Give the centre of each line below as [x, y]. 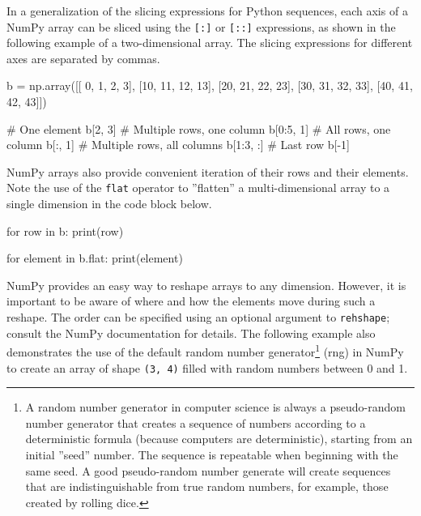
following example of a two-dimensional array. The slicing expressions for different [210, 43]
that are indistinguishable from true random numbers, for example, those [207, 486]
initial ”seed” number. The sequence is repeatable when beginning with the [212, 454]
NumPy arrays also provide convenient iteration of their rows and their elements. [208, 171]
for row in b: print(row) [65, 230]
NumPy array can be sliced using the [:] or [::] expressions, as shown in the [201, 26]
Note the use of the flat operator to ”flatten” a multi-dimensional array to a [198, 188]
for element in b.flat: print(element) [95, 258]
